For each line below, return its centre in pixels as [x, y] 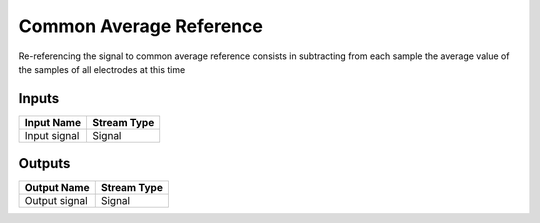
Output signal [56, 201]
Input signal [52, 135]
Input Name [53, 122]
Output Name [57, 188]
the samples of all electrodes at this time [102, 69]
